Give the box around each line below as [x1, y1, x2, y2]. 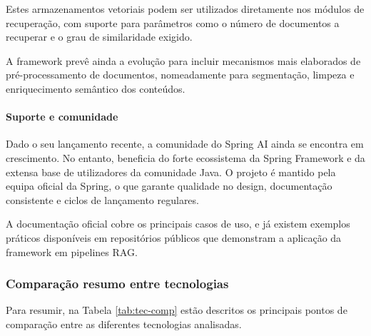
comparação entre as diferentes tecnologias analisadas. [6, 316, 242, 331]
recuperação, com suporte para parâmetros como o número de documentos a [6, 15, 340, 30]
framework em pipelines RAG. [6, 244, 138, 259]
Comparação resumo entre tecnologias [6, 275, 229, 292]
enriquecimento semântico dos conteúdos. [6, 81, 185, 96]
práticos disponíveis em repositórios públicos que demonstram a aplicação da [6, 230, 342, 245]
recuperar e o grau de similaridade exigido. [6, 29, 193, 44]
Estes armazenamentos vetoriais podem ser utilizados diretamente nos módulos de [6, 1, 365, 16]
